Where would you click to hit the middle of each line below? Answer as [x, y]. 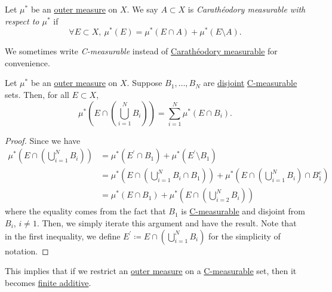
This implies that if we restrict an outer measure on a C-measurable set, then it [151, 271]
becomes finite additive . [48, 282]
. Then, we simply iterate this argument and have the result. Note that [167, 222]
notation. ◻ [27, 250]
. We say [142, 9]
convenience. [27, 62]
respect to [22, 21]
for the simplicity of [245, 236]
